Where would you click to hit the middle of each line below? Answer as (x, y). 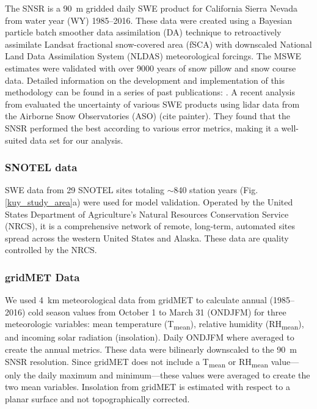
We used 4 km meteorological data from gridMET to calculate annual (136, 300)
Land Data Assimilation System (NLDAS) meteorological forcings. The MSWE (153, 56)
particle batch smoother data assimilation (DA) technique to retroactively (143, 32)
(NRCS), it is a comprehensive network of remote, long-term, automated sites (150, 226)
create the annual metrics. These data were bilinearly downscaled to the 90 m (151, 349)
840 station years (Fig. (216, 190)
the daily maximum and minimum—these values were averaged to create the (167, 374)
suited (16, 140)
